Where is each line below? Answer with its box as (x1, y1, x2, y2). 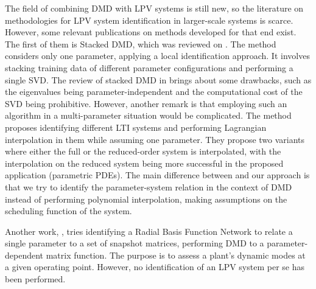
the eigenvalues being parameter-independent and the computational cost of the (5, 85, 303, 98)
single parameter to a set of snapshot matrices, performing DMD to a (5, 237, 264, 249)
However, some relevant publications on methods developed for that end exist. (5, 26, 297, 38)
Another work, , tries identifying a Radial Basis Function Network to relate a (5, 225, 293, 237)
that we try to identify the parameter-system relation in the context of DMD (5, 180, 292, 193)
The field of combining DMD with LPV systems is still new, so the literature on (5, 2, 304, 14)
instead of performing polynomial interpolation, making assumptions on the (5, 192, 287, 205)
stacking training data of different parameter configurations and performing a (5, 61, 293, 74)
